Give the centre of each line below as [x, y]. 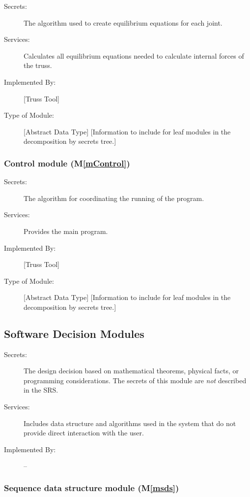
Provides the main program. [66, 231]
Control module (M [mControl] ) [67, 163]
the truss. [38, 65]
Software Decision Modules [74, 333]
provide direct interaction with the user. [84, 433]
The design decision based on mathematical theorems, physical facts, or [131, 371]
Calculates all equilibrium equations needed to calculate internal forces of [134, 55]
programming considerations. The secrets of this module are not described [135, 380]
